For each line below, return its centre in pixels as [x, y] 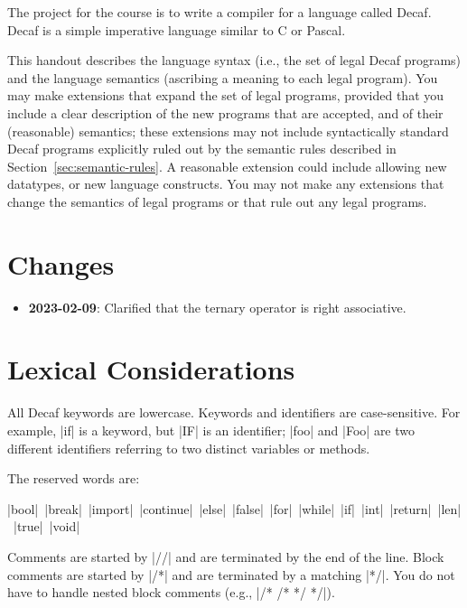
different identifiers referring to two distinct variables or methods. [189, 448]
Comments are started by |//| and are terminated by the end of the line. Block [226, 556]
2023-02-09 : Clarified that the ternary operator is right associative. [217, 307]
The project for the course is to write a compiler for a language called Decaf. [219, 12]
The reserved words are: [74, 478]
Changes [61, 263]
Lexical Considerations [151, 369]
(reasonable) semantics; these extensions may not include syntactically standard [228, 131]
